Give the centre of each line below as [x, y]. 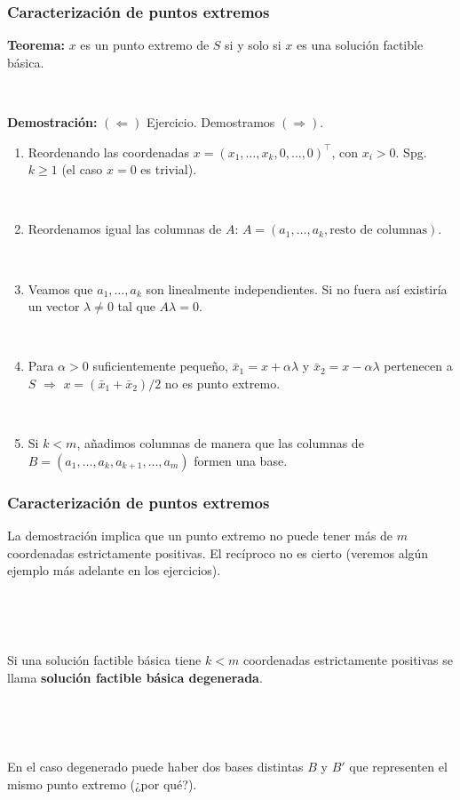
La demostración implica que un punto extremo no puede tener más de [200, 535]
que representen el [398, 767]
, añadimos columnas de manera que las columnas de [220, 443]
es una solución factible [360, 45]
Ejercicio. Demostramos [210, 122]
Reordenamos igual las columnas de [125, 229]
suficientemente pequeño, [160, 366]
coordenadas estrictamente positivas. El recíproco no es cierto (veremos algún [218, 552]
